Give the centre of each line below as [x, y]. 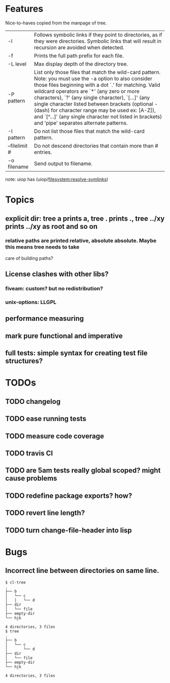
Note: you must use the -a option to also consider [93, 78]
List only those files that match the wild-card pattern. [97, 72]
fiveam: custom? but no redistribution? [54, 289]
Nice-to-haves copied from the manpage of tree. [56, 23]
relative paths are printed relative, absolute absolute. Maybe [81, 241]
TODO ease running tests [46, 419]
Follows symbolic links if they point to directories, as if [98, 35]
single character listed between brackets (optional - [96, 104]
